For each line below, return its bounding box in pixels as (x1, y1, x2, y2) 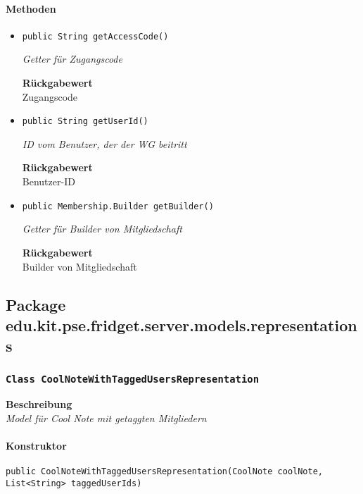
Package (6, 293, 66, 315)
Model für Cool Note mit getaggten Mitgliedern (6, 411, 207, 426)
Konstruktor (6, 438, 67, 453)
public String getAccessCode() (22, 31, 169, 42)
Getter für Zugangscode (22, 51, 122, 66)
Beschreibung (6, 397, 72, 412)
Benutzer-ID (22, 174, 75, 189)
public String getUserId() (22, 116, 148, 127)
